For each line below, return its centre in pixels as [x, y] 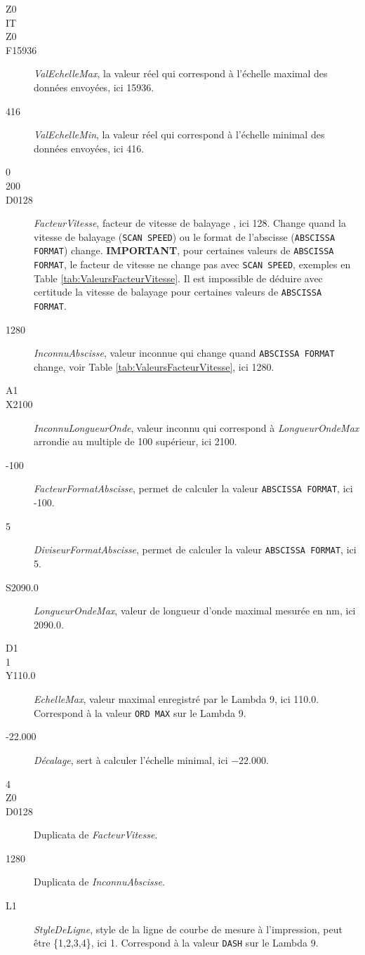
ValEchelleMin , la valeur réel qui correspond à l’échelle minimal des [179, 134]
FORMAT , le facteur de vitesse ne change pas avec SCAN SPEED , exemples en [192, 264]
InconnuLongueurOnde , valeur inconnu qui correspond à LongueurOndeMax [197, 427]
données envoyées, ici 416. [89, 148]
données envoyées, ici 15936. [94, 87]
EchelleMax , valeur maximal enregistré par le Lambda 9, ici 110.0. [177, 699]
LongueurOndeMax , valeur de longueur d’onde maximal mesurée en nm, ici [195, 611]
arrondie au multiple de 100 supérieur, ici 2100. [135, 441]
